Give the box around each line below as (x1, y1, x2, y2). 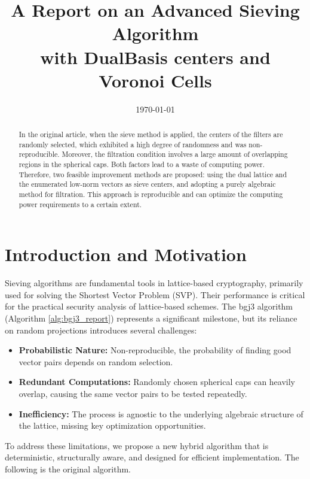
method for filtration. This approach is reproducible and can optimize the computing (19, 189, 283, 199)
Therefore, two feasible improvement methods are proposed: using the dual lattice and (19, 169, 287, 179)
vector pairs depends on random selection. (19, 355, 173, 368)
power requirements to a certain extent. (19, 199, 142, 209)
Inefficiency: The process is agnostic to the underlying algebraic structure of (19, 407, 303, 420)
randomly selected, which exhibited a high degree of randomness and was (19, 139, 247, 149)
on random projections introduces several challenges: (5, 323, 197, 336)
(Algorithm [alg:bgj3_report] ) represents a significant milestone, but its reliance (5, 312, 297, 325)
